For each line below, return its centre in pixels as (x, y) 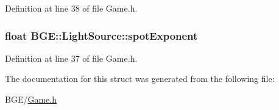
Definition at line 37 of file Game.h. (71, 58)
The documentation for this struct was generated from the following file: (140, 79)
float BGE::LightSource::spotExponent (101, 35)
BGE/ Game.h (31, 99)
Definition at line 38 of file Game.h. (71, 8)
